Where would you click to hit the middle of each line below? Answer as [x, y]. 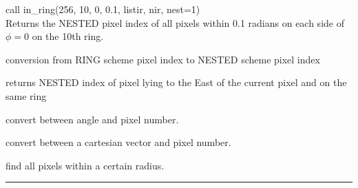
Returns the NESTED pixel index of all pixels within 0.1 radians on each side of [175, 22]
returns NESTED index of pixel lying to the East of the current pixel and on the [176, 82]
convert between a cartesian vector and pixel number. [118, 142]
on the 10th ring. [68, 36]
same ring [26, 95]
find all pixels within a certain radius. [85, 165]
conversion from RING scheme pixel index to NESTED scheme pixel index [163, 59]
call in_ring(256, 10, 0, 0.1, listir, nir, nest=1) [103, 9]
